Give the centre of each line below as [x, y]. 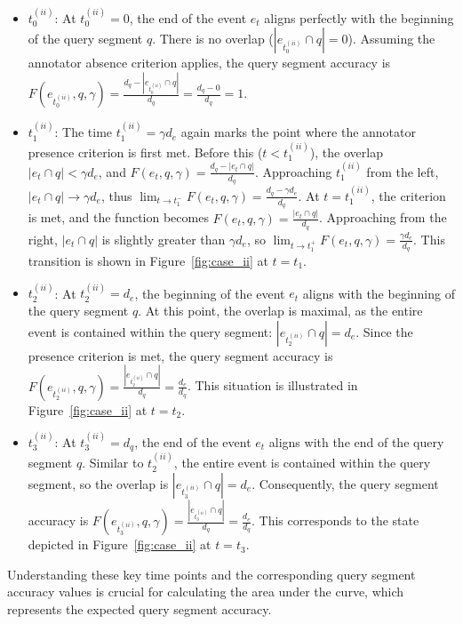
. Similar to [113, 463]
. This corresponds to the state [335, 520]
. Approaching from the [383, 217]
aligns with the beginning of [379, 293]
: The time [84, 132]
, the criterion [408, 195]
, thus [116, 195]
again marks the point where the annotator [298, 132]
